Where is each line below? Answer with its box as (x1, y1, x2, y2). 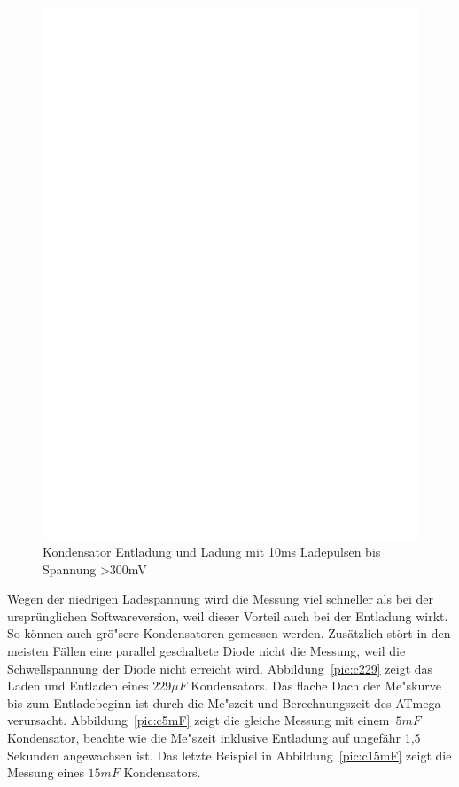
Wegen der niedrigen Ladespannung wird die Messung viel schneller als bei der (7, 589, 434, 608)
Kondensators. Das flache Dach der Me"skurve (191, 676, 441, 695)
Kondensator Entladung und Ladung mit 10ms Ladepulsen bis (43, 542, 381, 561)
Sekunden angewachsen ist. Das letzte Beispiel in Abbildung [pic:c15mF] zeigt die (7, 745, 452, 764)
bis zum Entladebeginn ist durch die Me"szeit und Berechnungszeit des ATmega (7, 693, 441, 712)
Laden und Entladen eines (7, 676, 149, 695)
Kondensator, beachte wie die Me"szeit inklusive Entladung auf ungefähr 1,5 (7, 729, 421, 747)
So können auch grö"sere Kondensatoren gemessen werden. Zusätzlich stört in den (7, 624, 451, 643)
